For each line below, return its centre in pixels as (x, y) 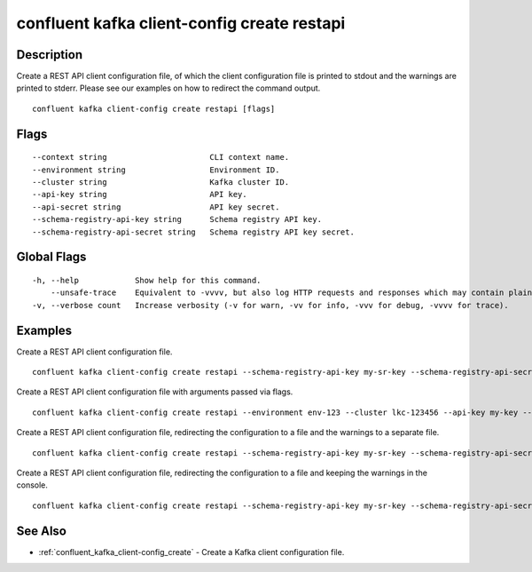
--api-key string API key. (140, 195)
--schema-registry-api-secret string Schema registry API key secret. (193, 232)
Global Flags (51, 257)
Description (50, 55)
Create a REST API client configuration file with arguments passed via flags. (155, 392)
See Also (41, 531)
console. (32, 485)
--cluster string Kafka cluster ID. (161, 183)
